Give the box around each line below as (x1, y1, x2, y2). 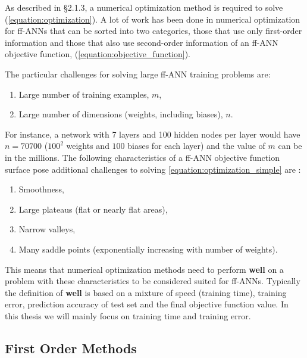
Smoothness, (18, 183, 64, 195)
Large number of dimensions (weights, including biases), (18, 108, 223, 120)
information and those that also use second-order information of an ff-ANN (5, 36, 278, 48)
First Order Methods (5, 338, 137, 357)
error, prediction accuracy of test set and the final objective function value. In (5, 298, 289, 310)
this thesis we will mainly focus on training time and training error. (5, 309, 251, 322)
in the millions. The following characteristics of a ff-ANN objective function (5, 151, 280, 163)
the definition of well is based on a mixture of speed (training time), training (5, 286, 287, 298)
